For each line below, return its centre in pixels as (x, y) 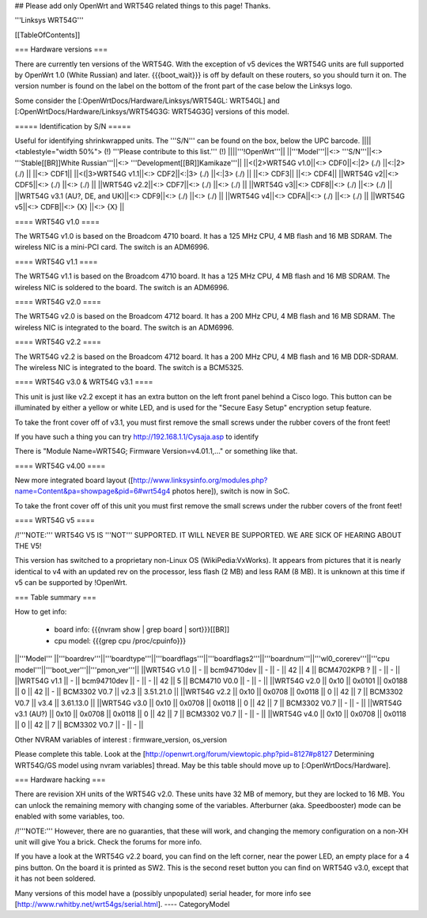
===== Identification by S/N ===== (73, 126)
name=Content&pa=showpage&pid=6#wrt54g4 (93, 491)
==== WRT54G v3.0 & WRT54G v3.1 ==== (84, 382)
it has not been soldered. (55, 878)
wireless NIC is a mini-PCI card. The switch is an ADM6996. (112, 247)
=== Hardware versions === (61, 49)
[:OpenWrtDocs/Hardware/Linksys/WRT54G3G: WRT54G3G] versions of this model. (152, 111)
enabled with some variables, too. (70, 816)
